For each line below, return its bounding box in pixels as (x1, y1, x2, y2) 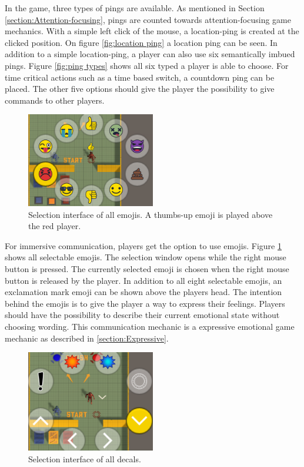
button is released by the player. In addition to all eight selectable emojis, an (5, 274, 282, 286)
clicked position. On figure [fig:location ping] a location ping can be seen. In (5, 36, 278, 48)
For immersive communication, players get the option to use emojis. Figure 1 (5, 239, 282, 251)
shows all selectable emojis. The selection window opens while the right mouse (5, 251, 286, 263)
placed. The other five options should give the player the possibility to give (5, 82, 275, 95)
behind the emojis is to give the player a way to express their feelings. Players (5, 297, 285, 309)
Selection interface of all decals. (28, 452, 141, 465)
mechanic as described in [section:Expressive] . (5, 332, 169, 344)
